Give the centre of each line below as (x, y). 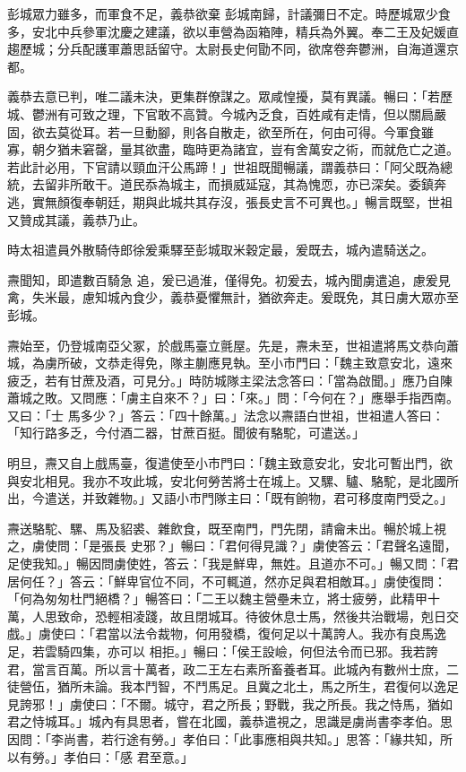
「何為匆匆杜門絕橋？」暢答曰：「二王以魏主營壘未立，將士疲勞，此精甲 (217, 599)
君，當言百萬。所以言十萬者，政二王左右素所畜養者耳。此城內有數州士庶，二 (233, 668)
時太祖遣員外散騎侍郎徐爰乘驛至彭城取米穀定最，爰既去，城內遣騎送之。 (220, 250)
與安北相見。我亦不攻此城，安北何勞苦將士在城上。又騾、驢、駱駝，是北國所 (233, 480)
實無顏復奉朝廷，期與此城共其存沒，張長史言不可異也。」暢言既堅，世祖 (242, 201)
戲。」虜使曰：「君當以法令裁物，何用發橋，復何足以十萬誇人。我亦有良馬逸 (227, 633)
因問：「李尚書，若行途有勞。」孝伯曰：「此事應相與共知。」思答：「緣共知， (224, 738)
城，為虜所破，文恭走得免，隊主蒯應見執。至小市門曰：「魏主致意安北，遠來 (230, 363)
